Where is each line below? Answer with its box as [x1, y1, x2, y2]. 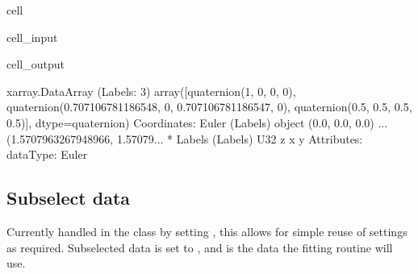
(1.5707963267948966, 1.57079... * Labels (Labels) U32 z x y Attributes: [6, 130, 363, 147]
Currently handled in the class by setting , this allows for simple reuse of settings [6, 222, 408, 239]
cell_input [6, 28, 58, 45]
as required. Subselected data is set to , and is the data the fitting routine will [6, 239, 393, 255]
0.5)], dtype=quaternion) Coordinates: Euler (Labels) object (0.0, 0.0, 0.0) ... [6, 114, 388, 131]
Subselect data [6, 185, 131, 210]
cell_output [6, 56, 65, 73]
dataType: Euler [6, 146, 88, 163]
